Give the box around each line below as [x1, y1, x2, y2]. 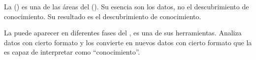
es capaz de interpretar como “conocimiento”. [4, 47, 140, 57]
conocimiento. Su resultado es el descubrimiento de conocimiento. [4, 11, 201, 21]
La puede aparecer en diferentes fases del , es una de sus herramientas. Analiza [4, 28, 242, 38]
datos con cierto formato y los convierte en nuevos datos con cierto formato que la [4, 37, 252, 47]
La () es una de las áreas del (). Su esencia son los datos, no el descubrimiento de [4, 1, 249, 11]
